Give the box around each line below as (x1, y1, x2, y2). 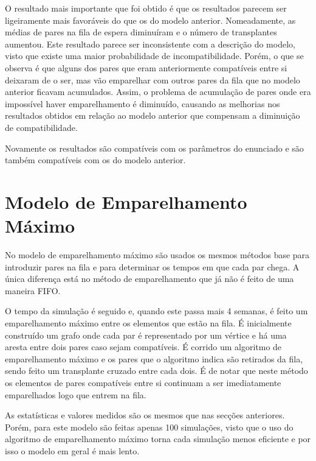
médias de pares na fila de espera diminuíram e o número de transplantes (5, 26, 277, 38)
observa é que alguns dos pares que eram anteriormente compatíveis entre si (5, 61, 287, 74)
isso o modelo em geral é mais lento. (5, 444, 140, 457)
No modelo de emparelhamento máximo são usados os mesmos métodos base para (5, 248, 310, 261)
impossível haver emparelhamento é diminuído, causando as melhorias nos (5, 97, 280, 110)
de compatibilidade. (5, 121, 78, 133)
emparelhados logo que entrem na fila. (5, 388, 146, 401)
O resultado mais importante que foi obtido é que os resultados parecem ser (5, 2, 287, 14)
